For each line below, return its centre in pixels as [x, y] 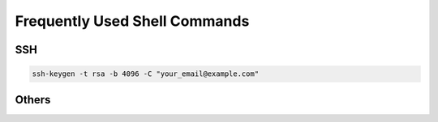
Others [33, 100]
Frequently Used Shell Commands [132, 21]
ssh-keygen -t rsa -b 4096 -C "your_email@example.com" [146, 74]
